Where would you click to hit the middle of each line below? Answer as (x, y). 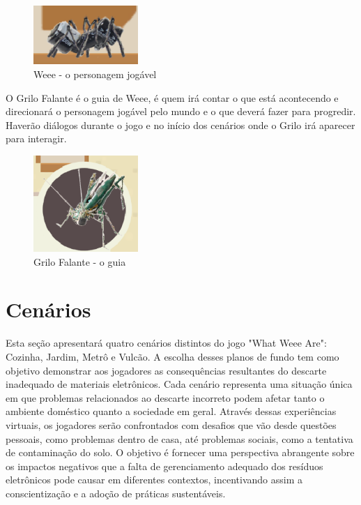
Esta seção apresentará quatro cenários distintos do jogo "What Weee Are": (166, 343)
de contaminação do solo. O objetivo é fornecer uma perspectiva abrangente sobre (180, 452)
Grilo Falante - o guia (80, 261)
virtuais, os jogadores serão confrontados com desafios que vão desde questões (171, 424)
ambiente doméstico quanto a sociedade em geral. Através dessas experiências (171, 411)
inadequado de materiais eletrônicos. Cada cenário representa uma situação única (179, 384)
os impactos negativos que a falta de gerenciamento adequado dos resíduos (164, 466)
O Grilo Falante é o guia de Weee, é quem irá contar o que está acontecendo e (172, 97)
